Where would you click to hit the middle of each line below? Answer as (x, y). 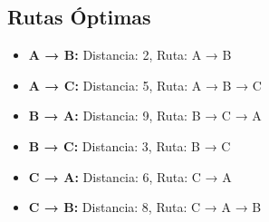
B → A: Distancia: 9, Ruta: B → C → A (145, 116)
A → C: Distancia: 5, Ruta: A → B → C (145, 85)
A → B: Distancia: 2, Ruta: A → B (130, 55)
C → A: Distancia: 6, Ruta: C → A (130, 176)
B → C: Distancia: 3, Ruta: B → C (130, 145)
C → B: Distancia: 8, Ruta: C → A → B (145, 207)
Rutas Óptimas (79, 17)
